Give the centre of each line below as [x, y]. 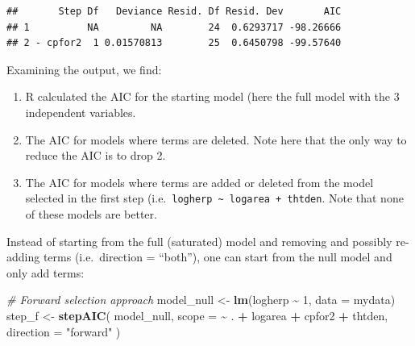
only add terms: [46, 272]
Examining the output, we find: [84, 69]
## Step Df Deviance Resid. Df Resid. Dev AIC [174, 11]
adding [23, 257]
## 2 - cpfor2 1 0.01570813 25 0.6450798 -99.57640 [174, 43]
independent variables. [81, 112]
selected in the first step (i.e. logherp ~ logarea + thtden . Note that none [214, 198]
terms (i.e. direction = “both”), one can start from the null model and [218, 257]
